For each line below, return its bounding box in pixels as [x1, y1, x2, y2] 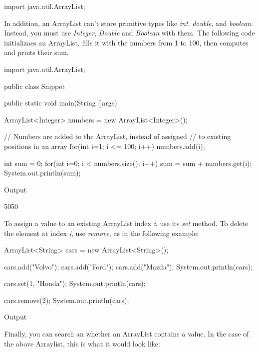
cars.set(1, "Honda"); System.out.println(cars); [4, 278, 146, 288]
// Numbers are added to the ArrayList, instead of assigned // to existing [4, 131, 231, 141]
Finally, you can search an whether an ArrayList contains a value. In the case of [4, 328, 249, 339]
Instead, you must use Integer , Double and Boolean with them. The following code [4, 27, 255, 38]
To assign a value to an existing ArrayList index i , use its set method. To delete [4, 217, 248, 228]
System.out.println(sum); [4, 167, 81, 178]
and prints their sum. [4, 47, 69, 57]
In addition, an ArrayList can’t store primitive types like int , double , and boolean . [4, 17, 253, 28]
